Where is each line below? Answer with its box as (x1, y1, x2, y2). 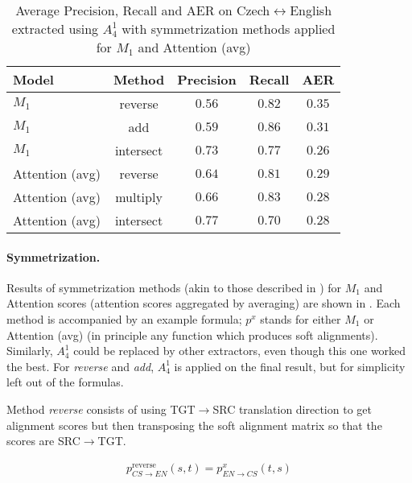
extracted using (11, 19, 99, 38)
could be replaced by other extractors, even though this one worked (73, 342, 406, 359)
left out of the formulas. (6, 374, 124, 390)
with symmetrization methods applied (122, 19, 336, 38)
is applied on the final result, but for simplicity (174, 357, 406, 374)
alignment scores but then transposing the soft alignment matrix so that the (6, 416, 382, 433)
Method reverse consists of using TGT (6, 400, 196, 417)
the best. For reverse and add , (6, 357, 154, 374)
